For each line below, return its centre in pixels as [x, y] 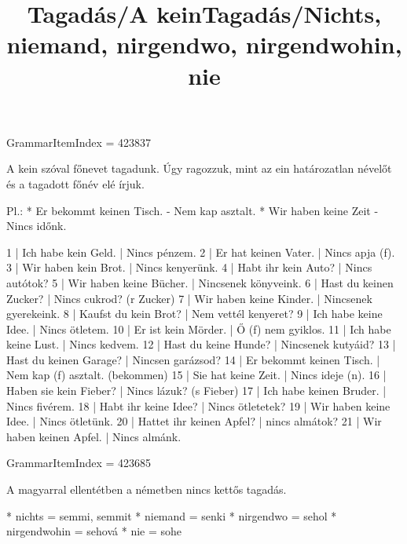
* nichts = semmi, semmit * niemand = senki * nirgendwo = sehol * [172, 515]
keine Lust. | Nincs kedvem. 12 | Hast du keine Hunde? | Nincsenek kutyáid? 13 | [201, 344]
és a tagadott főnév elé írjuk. [75, 183]
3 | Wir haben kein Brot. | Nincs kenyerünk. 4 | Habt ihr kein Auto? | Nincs [189, 267]
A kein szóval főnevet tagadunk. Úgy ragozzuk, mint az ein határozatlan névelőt [199, 168]
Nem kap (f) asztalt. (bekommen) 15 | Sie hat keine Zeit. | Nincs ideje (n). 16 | [196, 375]
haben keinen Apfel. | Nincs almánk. [94, 436]
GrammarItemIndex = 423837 [79, 142]
